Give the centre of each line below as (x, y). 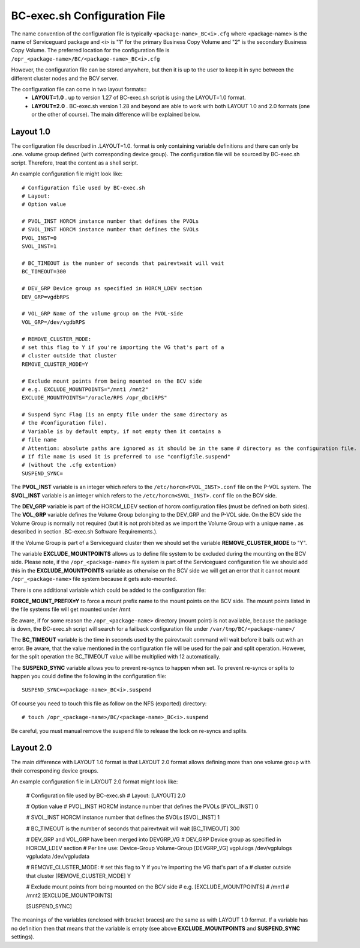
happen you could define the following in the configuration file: (89, 676)
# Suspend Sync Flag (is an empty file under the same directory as (124, 415)
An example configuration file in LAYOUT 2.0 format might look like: (94, 782)
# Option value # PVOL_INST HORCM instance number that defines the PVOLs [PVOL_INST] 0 (142, 807)
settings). (23, 937)
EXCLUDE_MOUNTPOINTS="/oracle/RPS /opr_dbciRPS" (94, 398)
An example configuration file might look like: (67, 174)
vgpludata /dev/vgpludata (58, 856)
